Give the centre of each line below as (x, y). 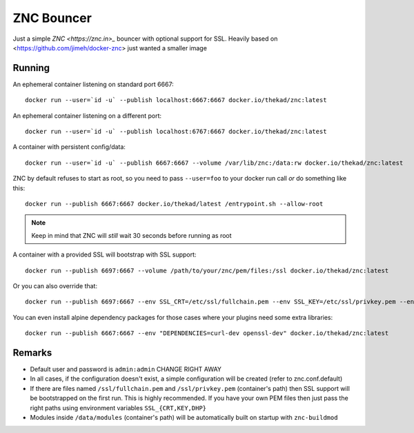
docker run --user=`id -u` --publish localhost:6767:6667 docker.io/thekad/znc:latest (176, 132)
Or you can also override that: (55, 285)
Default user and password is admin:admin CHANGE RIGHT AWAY (126, 369)
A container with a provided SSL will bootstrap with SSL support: (105, 254)
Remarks (32, 353)
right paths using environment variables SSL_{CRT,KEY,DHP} (118, 407)
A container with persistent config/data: (69, 147)
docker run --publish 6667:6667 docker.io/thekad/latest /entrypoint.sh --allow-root (174, 204)
